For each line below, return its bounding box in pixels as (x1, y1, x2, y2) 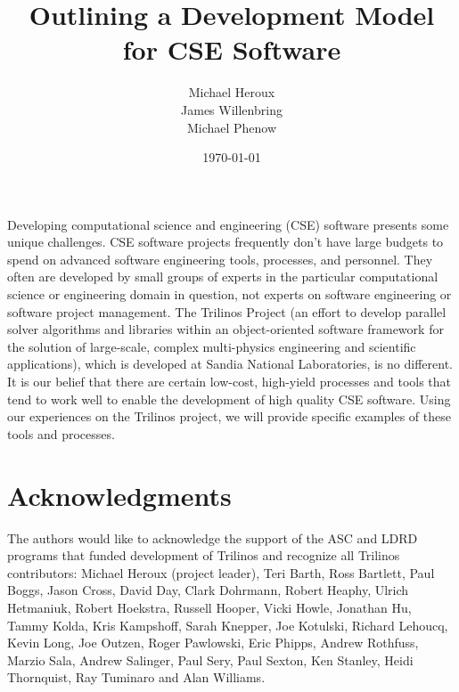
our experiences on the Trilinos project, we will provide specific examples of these (7, 407, 451, 426)
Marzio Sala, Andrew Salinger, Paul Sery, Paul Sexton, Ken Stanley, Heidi (7, 650, 414, 669)
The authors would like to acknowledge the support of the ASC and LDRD (7, 528, 418, 547)
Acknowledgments (7, 476, 232, 513)
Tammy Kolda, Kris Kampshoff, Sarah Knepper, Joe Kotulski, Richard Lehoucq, (7, 615, 448, 634)
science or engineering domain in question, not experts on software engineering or (7, 285, 452, 304)
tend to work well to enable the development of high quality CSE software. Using (7, 389, 451, 408)
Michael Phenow (186, 118, 277, 136)
